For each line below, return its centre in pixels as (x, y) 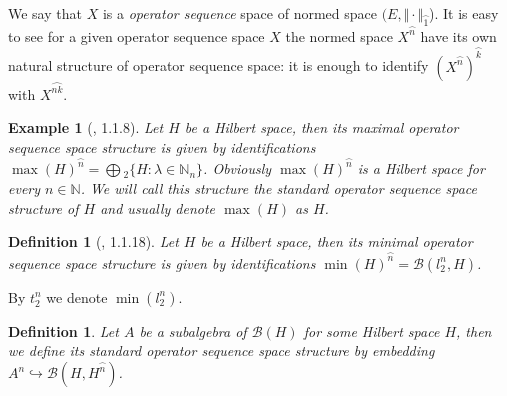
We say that (45, 13)
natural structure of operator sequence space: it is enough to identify (218, 65)
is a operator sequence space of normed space (239, 13)
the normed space (339, 35)
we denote (77, 296)
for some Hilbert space (371, 330)
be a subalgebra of (193, 330)
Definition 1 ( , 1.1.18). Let (93, 241)
